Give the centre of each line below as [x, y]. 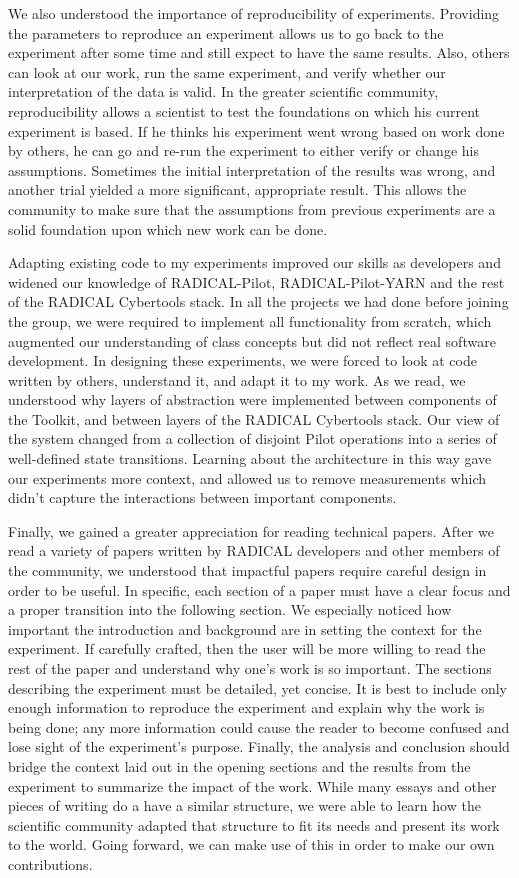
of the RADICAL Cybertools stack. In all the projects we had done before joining [258, 301]
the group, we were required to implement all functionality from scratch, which [250, 320]
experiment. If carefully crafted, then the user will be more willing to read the [247, 648]
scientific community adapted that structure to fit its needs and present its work [254, 824]
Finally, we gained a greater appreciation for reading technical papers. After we [251, 530]
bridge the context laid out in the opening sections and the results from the [239, 765]
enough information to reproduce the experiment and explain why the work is [246, 707]
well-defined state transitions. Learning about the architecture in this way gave [250, 458]
